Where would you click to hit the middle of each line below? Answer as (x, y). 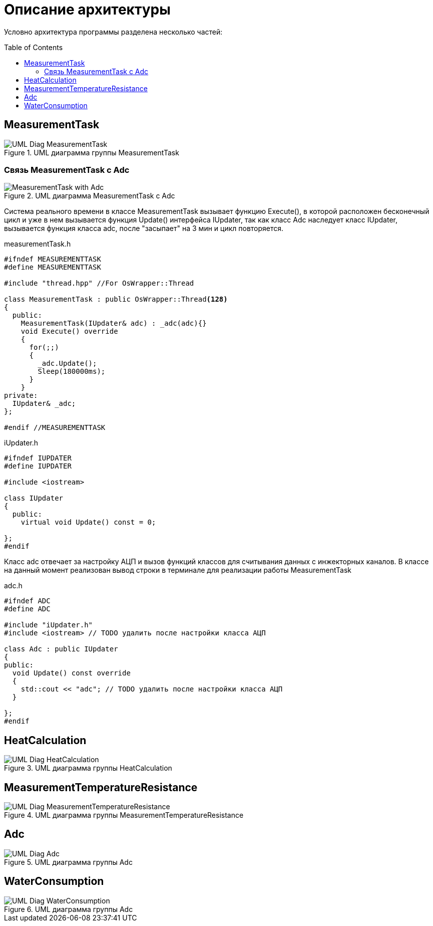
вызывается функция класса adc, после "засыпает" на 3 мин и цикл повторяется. (144, 228)
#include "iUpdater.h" (49, 625)
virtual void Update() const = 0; (88, 522)
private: (21, 396)
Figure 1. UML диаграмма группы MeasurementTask (92, 152)
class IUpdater (34, 498)
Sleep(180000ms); (72, 372)
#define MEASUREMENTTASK (53, 267)
